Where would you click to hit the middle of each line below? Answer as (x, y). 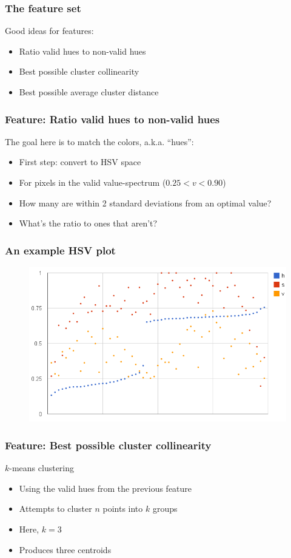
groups (165, 509)
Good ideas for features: (49, 31)
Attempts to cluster (55, 509)
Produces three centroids (65, 549)
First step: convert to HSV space (80, 162)
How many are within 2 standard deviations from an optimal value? (145, 202)
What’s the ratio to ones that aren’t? (88, 223)
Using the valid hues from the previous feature (105, 488)
